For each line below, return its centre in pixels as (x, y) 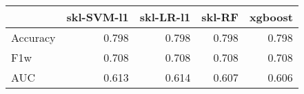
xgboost (271, 17)
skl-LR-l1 (165, 17)
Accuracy (33, 37)
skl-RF (220, 17)
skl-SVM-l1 (98, 17)
